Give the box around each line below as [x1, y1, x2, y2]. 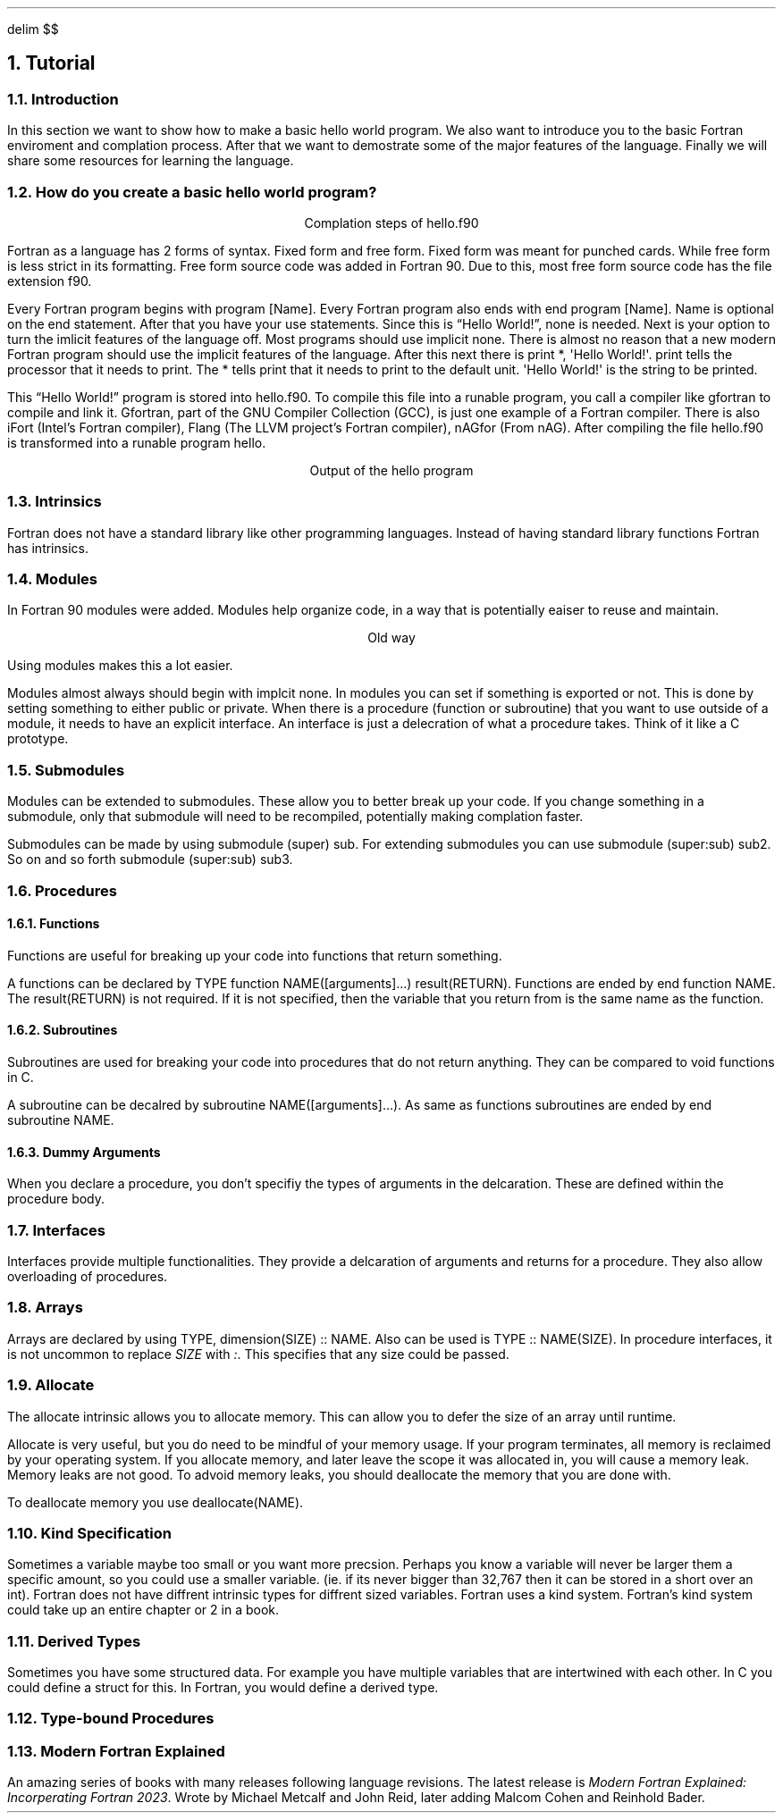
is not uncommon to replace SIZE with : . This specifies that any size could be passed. [7, 1346, 509, 1362]
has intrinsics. [7, 540, 88, 556]
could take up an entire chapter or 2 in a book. [7, 1602, 280, 1618]
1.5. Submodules [7, 760, 125, 779]
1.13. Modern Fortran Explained [7, 1741, 225, 1760]
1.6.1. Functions [7, 916, 100, 932]
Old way [367, 630, 416, 646]
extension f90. [7, 273, 92, 289]
